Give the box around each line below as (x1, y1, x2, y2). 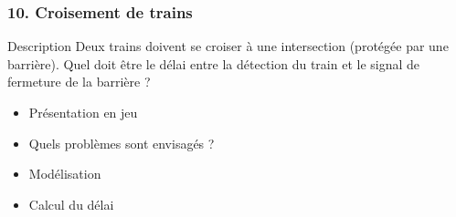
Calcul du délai (28, 194, 114, 213)
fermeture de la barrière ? (7, 72, 151, 91)
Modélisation (28, 164, 101, 183)
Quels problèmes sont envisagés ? (28, 133, 215, 152)
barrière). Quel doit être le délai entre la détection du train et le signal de (7, 54, 420, 73)
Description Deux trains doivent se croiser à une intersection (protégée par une (7, 36, 449, 56)
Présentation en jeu (28, 103, 138, 121)
